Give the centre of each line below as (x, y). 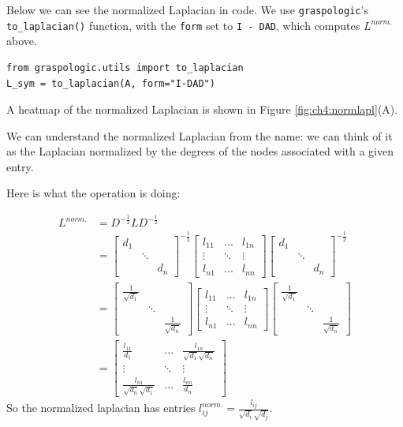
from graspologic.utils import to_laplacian (125, 67)
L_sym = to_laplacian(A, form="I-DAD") (111, 83)
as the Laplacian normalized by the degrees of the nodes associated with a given (200, 151)
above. (22, 41)
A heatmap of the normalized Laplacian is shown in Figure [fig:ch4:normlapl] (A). (202, 109)
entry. (20, 166)
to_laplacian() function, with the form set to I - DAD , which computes (183, 25)
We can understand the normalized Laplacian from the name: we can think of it (200, 135)
